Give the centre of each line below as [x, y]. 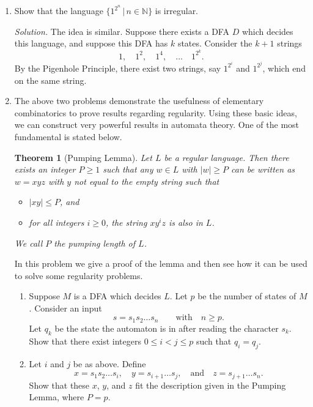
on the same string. [50, 80]
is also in [186, 222]
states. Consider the [215, 43]
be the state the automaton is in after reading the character [167, 328]
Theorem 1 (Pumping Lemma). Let [83, 157]
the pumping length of [95, 243]
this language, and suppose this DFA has [91, 43]
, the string [126, 222]
